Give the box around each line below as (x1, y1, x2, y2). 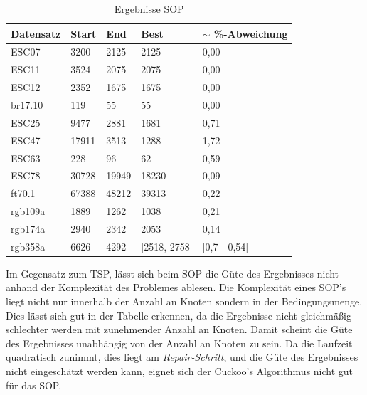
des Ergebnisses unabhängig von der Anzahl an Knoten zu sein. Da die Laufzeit (6, 335, 353, 350)
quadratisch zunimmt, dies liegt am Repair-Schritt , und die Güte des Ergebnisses (6, 349, 358, 364)
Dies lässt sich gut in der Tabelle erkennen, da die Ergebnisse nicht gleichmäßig (6, 307, 351, 322)
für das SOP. (6, 377, 62, 392)
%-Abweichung (213, 26, 288, 41)
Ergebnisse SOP (114, 1, 184, 16)
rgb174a (11, 221, 46, 236)
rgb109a (11, 204, 46, 218)
